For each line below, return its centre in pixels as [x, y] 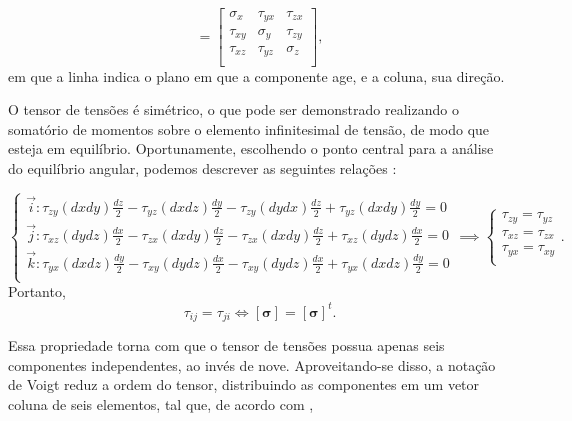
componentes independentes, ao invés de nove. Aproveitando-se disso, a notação [252, 364]
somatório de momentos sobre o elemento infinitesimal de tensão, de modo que [249, 128]
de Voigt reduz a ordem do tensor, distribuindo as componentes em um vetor [244, 384]
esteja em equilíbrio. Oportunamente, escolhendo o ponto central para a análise [251, 148]
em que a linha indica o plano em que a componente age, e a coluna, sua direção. [256, 75]
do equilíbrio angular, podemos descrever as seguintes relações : [202, 167]
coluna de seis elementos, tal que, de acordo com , [161, 403]
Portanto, [37, 291]
